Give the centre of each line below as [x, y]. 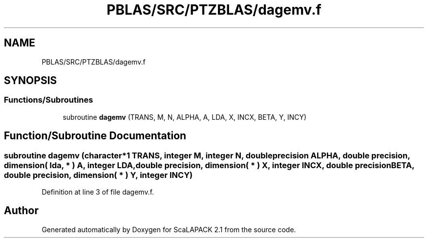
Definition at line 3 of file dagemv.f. [98, 192]
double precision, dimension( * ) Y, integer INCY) [98, 175]
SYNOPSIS [31, 81]
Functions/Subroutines [49, 100]
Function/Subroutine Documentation [95, 136]
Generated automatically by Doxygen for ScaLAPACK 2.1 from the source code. [169, 229]
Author [21, 211]
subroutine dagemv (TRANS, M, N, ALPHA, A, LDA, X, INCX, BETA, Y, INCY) [185, 117]
